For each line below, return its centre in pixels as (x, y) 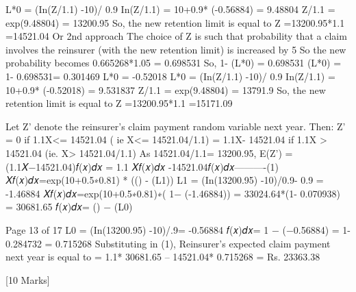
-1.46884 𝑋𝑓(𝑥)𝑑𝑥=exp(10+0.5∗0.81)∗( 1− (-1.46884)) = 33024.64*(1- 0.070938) (173, 193)
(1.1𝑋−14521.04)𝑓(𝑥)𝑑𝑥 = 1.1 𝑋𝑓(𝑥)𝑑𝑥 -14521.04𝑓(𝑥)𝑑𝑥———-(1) (142, 166)
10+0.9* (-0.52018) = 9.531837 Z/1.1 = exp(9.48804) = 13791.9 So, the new (166, 89)
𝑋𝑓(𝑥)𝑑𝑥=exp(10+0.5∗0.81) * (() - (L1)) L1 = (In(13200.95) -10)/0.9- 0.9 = (165, 180)
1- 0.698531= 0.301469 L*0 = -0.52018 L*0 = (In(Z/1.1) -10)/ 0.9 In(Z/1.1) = (170, 76)
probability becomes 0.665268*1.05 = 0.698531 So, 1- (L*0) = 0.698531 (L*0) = (174, 63)
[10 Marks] (28, 279)
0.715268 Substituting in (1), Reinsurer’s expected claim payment (193, 243)
